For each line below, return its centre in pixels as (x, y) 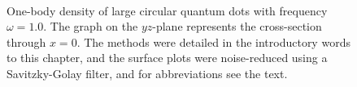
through (26, 41)
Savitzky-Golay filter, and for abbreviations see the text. (147, 73)
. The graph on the (91, 26)
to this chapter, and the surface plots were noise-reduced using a (167, 58)
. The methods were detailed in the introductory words (213, 41)
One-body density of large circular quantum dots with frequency (167, 10)
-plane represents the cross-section (237, 26)
